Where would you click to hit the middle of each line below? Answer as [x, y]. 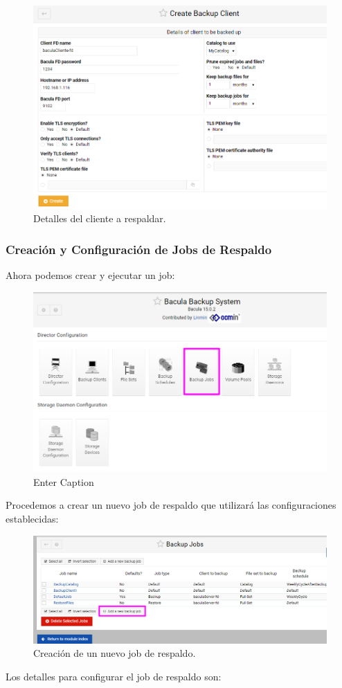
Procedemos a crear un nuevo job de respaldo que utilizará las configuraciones [171, 505]
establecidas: [32, 518]
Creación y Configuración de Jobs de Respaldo [139, 249]
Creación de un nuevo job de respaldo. [115, 653]
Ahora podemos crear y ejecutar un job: [90, 275]
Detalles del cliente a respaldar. [100, 218]
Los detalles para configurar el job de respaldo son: [114, 676]
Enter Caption [64, 481]
